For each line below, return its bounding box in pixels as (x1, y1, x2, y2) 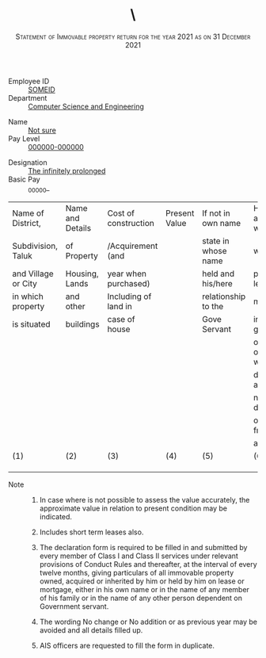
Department (8, 93, 47, 102)
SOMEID (28, 85, 55, 94)
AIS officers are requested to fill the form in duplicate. (39, 641, 215, 650)
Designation (8, 157, 47, 167)
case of (107, 313, 135, 324)
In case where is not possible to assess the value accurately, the (39, 495, 250, 504)
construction (107, 217, 154, 228)
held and (201, 268, 235, 279)
